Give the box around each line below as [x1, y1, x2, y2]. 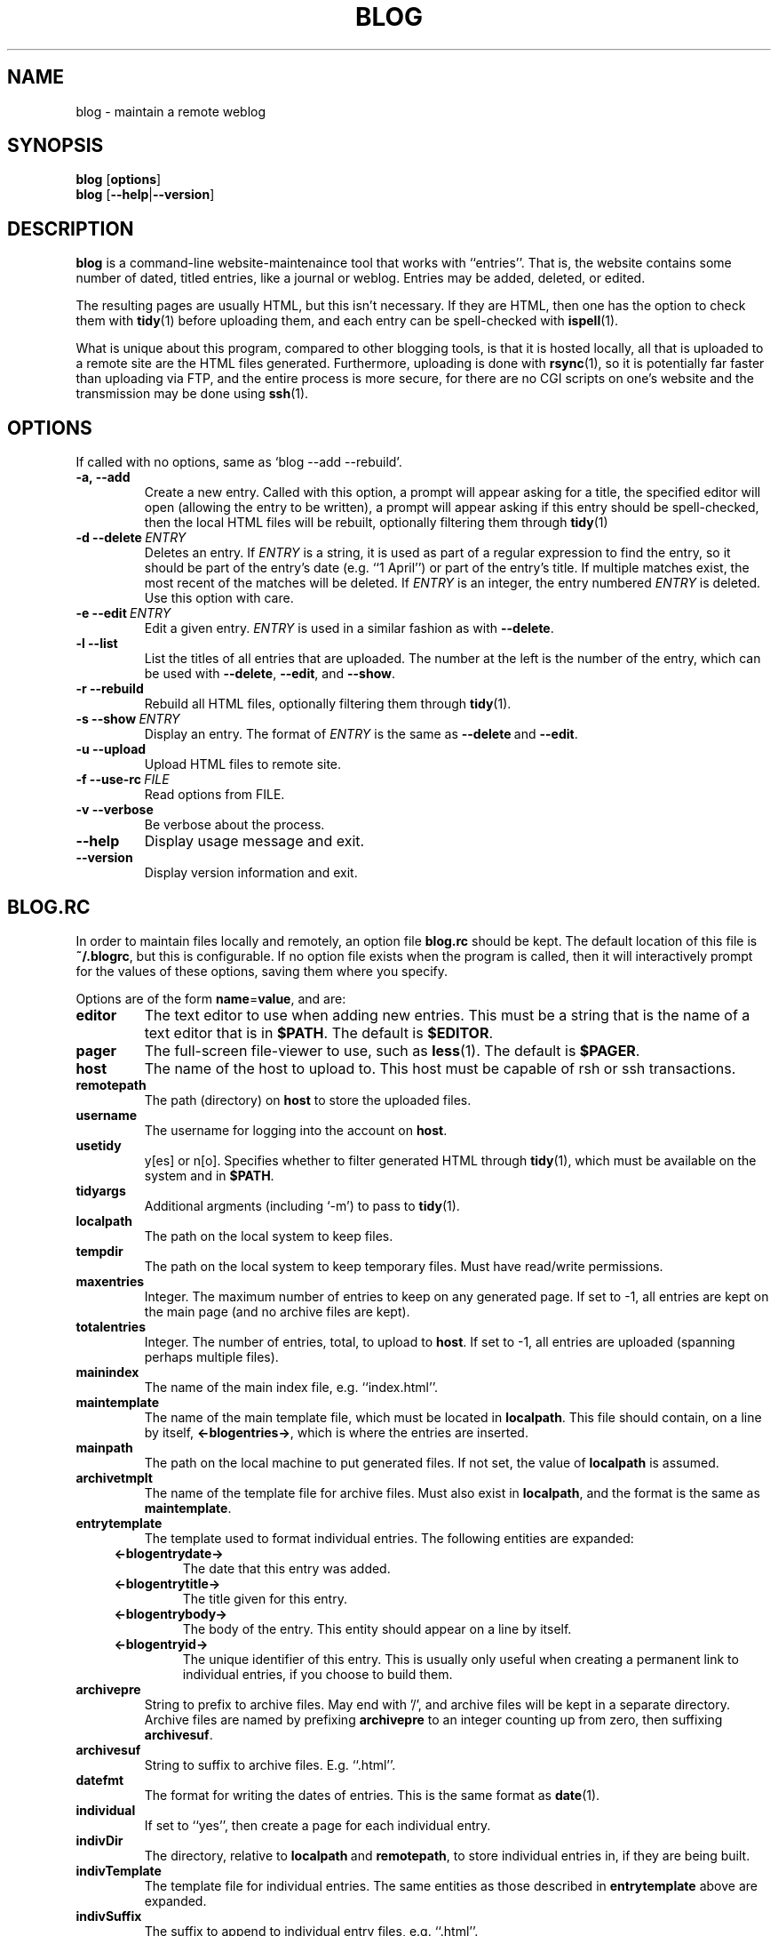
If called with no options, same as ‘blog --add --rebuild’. [75, 454, 402, 470]
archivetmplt [75, 1469, 153, 1485]
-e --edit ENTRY [75, 605, 171, 621]
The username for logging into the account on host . [144, 1122, 448, 1138]
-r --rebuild [75, 681, 144, 697]
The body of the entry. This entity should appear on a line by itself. [182, 1620, 572, 1636]
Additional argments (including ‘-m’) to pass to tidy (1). [144, 1197, 460, 1213]
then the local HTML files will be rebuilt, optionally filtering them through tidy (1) [144, 515, 608, 531]
